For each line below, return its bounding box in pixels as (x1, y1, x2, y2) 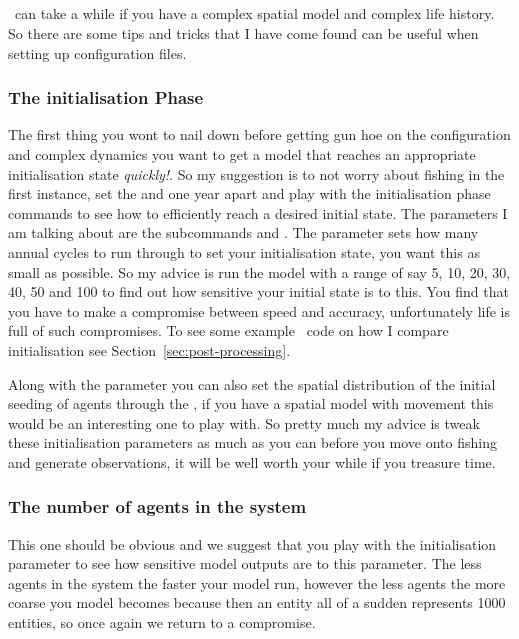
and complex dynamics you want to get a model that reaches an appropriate (8, 143, 476, 164)
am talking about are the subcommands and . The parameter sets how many (8, 222, 479, 243)
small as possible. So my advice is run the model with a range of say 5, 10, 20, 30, (8, 261, 511, 282)
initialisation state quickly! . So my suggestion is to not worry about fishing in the (8, 163, 505, 184)
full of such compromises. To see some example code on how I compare (8, 320, 449, 341)
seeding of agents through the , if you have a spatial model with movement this (8, 393, 494, 414)
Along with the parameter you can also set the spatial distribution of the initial (8, 373, 496, 394)
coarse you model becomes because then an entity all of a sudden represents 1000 (8, 592, 506, 613)
